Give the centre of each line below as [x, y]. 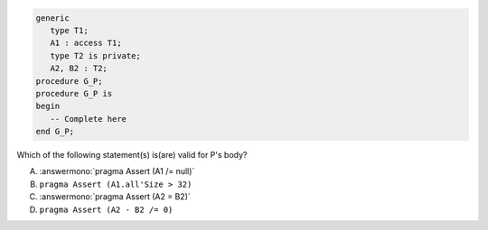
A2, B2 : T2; [79, 69]
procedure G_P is [74, 93]
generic [52, 18]
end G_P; [55, 132]
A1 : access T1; [86, 43]
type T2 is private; [96, 55]
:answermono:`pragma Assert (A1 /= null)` [117, 171]
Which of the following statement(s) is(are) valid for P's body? [132, 155]
